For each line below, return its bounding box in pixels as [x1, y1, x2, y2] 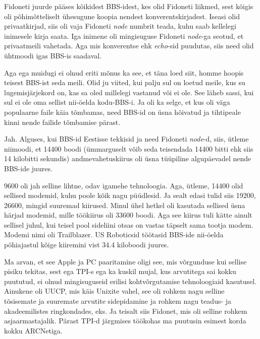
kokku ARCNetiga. [4, 325, 63, 335]
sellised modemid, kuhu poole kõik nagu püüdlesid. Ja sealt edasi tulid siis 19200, [4, 190, 256, 200]
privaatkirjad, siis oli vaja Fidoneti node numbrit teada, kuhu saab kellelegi [4, 21, 236, 31]
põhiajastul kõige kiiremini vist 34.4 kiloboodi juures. [4, 239, 169, 250]
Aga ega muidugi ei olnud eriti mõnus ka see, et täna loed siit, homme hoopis [4, 67, 244, 78]
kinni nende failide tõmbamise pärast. [4, 116, 121, 127]
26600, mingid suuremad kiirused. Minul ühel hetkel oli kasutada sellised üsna [4, 199, 245, 210]
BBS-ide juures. [4, 163, 53, 173]
